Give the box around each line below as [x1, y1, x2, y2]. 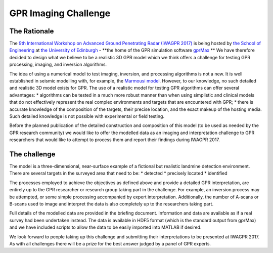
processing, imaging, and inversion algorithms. [9, 61, 107, 68]
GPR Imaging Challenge [9, 8, 111, 19]
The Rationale [9, 27, 54, 35]
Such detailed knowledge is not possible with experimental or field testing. [9, 113, 164, 119]
